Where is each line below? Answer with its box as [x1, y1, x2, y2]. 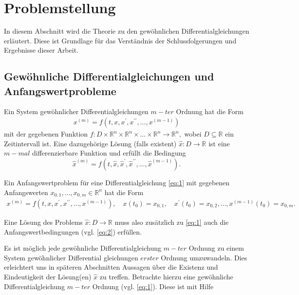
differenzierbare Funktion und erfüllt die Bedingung [32, 148, 186, 158]
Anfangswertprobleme [4, 83, 116, 98]
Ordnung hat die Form [176, 106, 243, 116]
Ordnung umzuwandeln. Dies [161, 252, 247, 262]
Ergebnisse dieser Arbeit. [4, 45, 78, 55]
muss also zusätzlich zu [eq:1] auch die [114, 216, 229, 227]
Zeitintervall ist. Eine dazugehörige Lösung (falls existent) [4, 138, 177, 148]
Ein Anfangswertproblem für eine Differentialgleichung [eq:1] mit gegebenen [4, 177, 230, 187]
